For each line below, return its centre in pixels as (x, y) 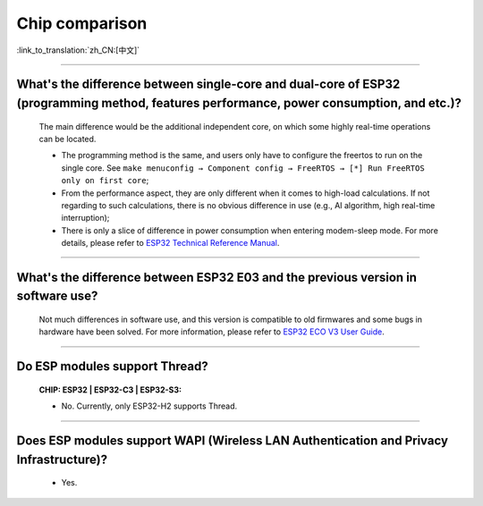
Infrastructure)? (62, 459)
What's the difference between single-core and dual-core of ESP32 (208, 84)
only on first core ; (105, 181)
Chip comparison (82, 23)
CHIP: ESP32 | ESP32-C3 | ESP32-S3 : (110, 390)
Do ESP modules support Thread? (113, 367)
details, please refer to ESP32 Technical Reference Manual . (170, 243)
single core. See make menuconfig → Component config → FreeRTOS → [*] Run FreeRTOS (243, 168)
